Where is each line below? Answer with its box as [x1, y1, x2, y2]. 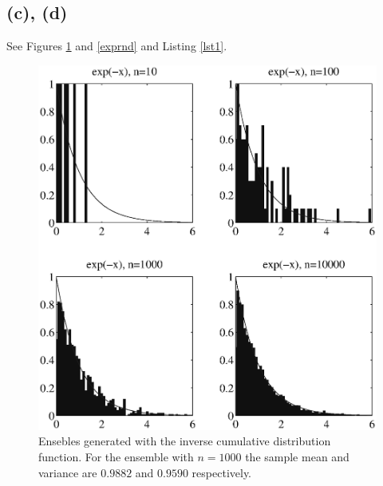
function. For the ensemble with [38, 448, 194, 465]
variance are [38, 464, 97, 480]
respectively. [191, 464, 252, 480]
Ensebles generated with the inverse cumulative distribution [38, 433, 331, 449]
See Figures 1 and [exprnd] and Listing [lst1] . [6, 38, 227, 54]
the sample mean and [245, 448, 349, 465]
